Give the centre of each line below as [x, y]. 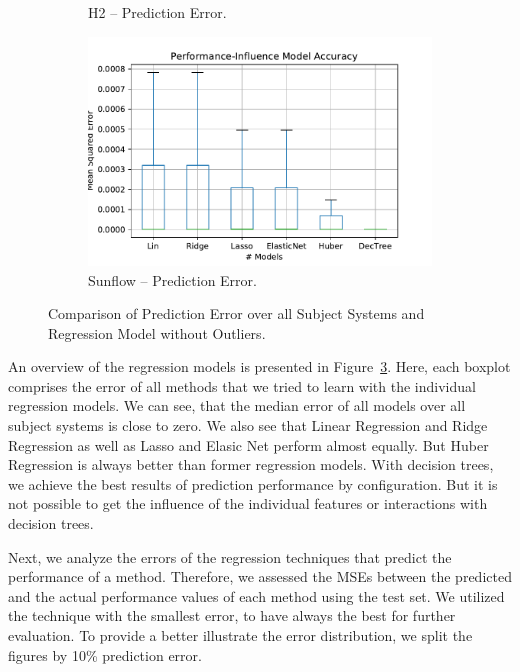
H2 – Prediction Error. [157, 12]
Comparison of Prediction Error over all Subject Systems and [236, 313]
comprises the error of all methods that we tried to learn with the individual [242, 385]
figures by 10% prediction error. [105, 654]
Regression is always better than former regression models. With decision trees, [251, 464]
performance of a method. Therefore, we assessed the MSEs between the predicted [260, 576]
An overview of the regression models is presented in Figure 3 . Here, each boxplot [259, 366]
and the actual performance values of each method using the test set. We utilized [256, 595]
